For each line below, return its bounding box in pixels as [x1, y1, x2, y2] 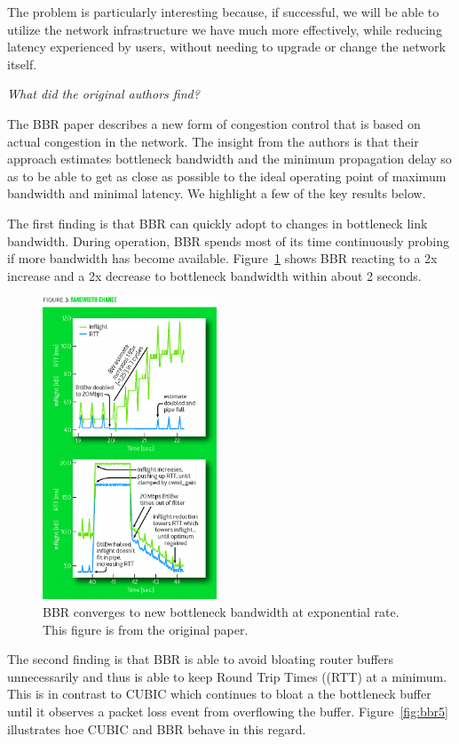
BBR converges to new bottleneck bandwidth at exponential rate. [43, 603, 400, 621]
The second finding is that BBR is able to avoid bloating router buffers [7, 650, 394, 668]
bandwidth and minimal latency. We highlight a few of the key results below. [7, 184, 426, 203]
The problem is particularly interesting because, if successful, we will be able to [7, 3, 439, 20]
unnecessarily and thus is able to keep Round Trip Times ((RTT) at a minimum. [7, 667, 447, 685]
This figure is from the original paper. [43, 620, 249, 638]
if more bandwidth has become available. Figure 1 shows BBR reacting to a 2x [7, 249, 438, 268]
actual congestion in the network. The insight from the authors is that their [7, 132, 419, 150]
